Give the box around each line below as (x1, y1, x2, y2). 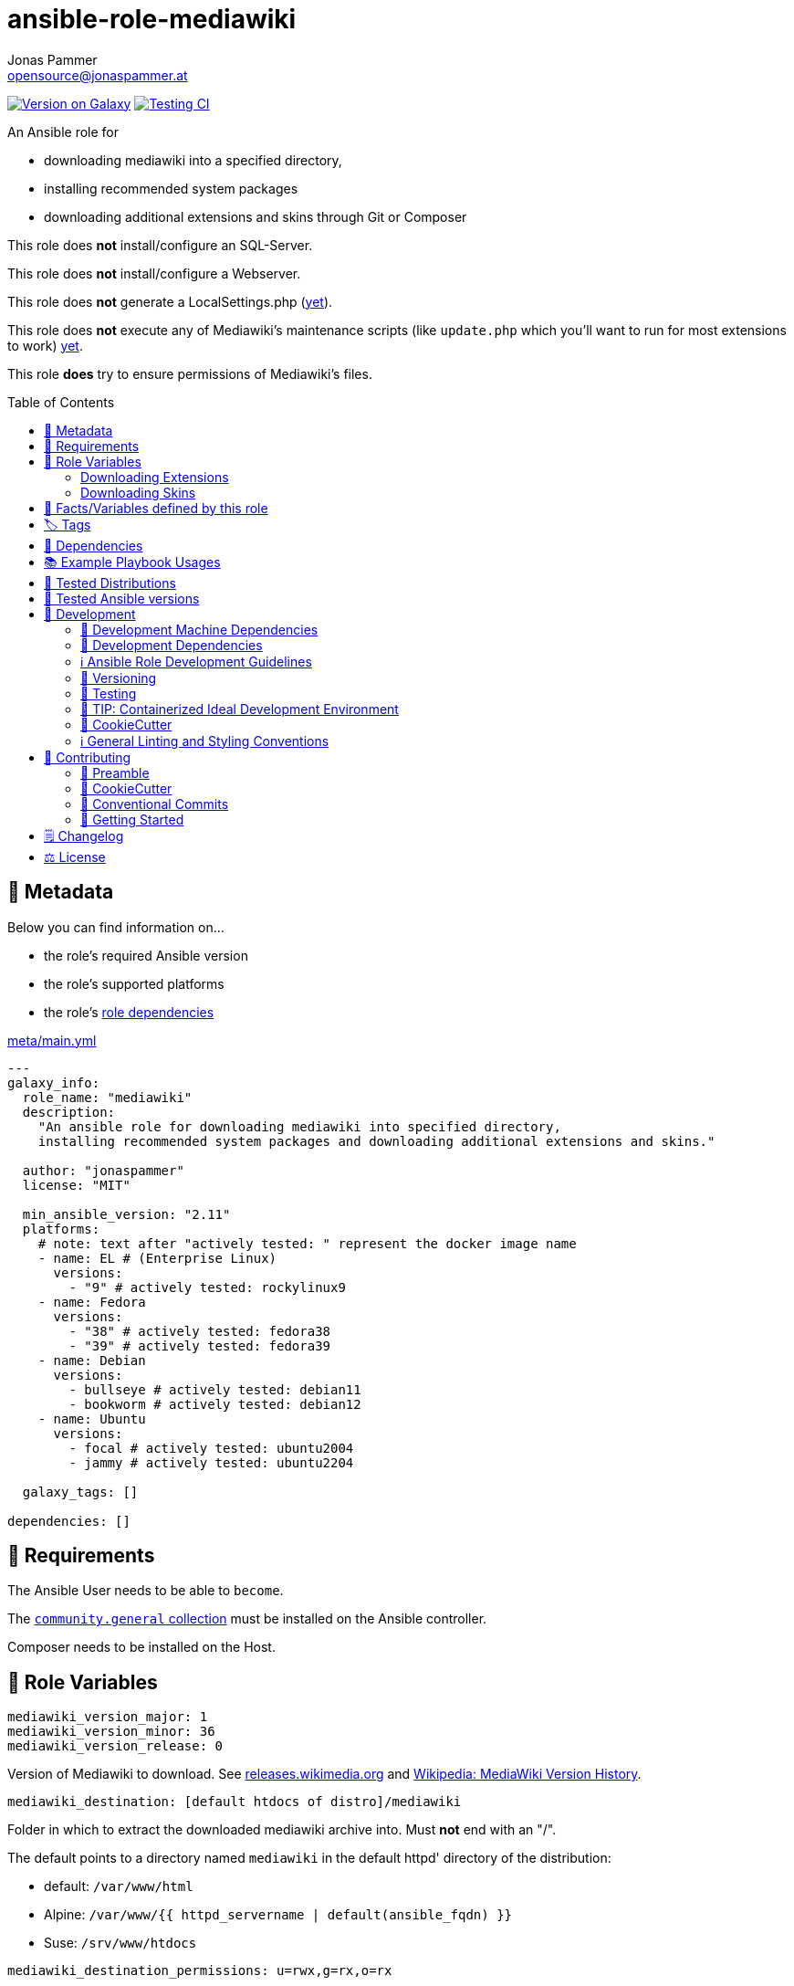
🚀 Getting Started (80, 811, 184, 827)
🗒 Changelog (44, 827, 124, 844)
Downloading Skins (80, 484, 196, 500)
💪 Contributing (44, 749, 131, 765)
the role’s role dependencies (44, 1004, 214, 1020)
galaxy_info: (7, 1075, 100, 1090)
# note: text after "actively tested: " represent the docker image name (37, 1235, 577, 1251)
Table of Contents (7, 394, 115, 410)
